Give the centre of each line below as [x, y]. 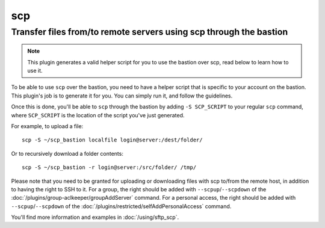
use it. [35, 70]
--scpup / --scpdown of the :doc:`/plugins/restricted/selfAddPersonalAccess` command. [121, 206]
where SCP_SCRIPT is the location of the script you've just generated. [98, 115]
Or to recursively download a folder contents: [67, 153]
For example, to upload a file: [47, 126]
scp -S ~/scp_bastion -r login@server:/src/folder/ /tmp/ [109, 168]
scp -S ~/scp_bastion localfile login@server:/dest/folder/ [112, 140]
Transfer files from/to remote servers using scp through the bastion [150, 32]
